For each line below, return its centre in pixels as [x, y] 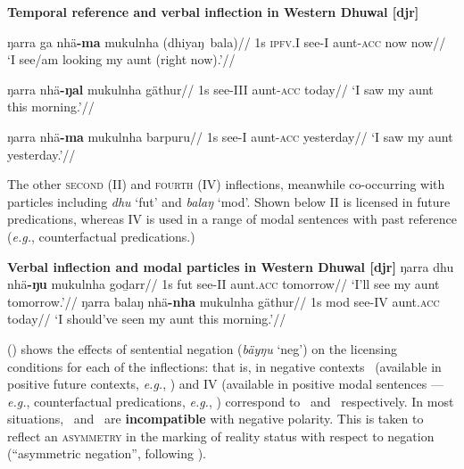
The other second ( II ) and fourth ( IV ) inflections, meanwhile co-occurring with [226, 184]
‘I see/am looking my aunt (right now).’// [121, 59]
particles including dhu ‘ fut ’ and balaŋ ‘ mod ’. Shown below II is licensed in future [229, 201]
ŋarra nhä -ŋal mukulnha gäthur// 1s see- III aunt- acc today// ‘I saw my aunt [220, 89]
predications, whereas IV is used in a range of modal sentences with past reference [232, 219]
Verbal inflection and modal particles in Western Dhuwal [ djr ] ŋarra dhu [231, 266]
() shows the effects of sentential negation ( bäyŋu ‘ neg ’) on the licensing [203, 348]
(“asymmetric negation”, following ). [107, 453]
